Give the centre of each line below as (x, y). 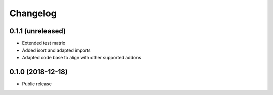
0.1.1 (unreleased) (37, 31)
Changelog (33, 13)
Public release (37, 84)
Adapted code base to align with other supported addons (82, 57)
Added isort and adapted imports (56, 50)
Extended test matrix (44, 43)
